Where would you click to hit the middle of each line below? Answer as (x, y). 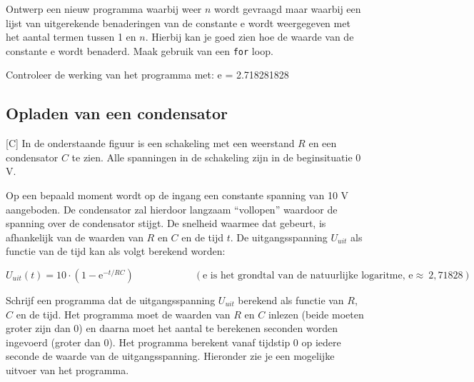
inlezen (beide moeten (316, 314)
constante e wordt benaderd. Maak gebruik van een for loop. (140, 50)
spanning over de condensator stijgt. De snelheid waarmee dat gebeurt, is (166, 223)
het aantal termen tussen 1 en (71, 37)
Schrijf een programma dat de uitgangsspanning (111, 300)
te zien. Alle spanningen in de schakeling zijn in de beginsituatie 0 (216, 157)
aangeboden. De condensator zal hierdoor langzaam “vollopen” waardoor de (172, 209)
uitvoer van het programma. (67, 370)
